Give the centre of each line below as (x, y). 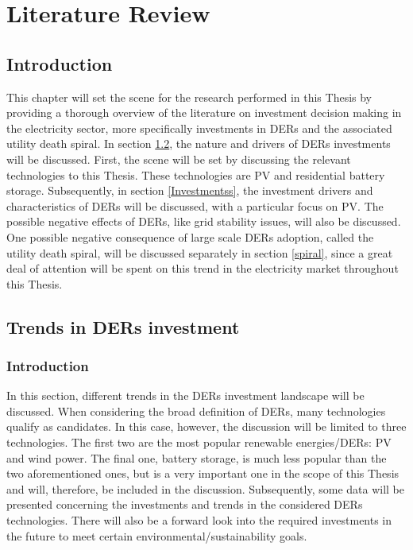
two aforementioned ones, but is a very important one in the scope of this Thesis (203, 473)
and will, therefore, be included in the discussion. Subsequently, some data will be (206, 488)
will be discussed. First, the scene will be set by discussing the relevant (179, 159)
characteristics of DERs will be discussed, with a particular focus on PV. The (195, 205)
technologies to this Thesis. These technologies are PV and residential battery (196, 174)
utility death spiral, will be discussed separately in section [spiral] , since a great (200, 252)
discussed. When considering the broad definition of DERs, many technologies (196, 411)
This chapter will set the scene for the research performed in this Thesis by (189, 97)
